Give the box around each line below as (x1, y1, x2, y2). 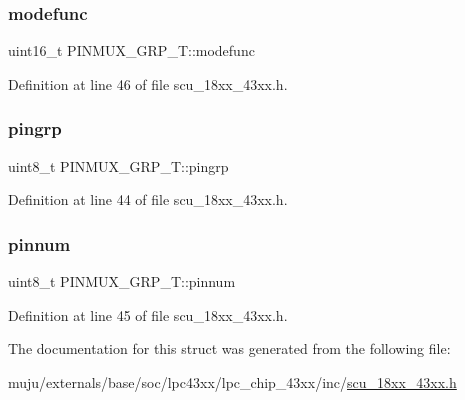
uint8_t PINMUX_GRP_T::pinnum (8, 271, 236, 292)
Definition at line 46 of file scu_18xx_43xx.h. (8, 73, 288, 94)
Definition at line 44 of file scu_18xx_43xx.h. (8, 189, 288, 210)
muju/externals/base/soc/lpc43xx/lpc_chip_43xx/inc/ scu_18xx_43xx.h (8, 371, 457, 392)
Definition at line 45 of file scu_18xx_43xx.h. (8, 304, 288, 325)
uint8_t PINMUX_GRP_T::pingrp (8, 155, 229, 176)
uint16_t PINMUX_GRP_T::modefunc (8, 40, 255, 61)
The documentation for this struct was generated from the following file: (8, 338, 451, 359)
